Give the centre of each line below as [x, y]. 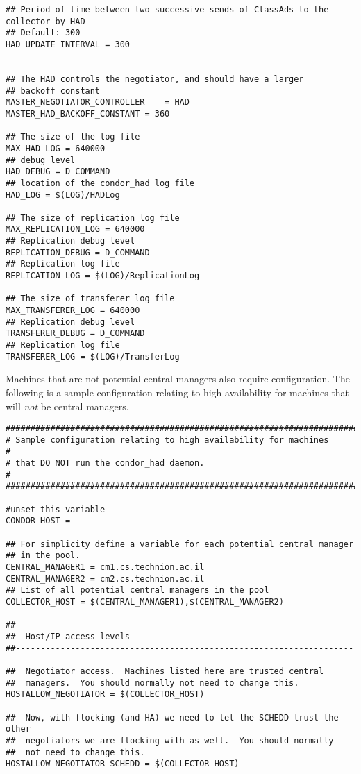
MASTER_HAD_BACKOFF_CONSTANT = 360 [88, 113]
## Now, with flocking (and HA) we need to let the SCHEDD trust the [172, 717]
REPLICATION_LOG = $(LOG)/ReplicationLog [103, 276]
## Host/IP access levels [68, 636]
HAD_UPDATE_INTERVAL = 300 [68, 44]
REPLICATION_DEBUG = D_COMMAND [78, 252]
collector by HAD [45, 21]
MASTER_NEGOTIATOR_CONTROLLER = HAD [98, 102]
